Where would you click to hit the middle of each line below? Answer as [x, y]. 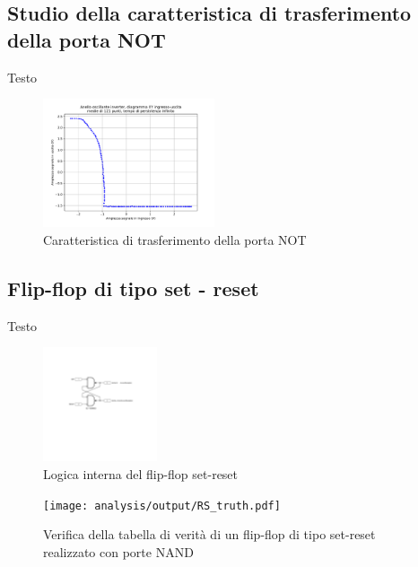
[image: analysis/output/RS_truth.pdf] [162, 506]
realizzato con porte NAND [118, 551]
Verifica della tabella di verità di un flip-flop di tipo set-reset [209, 534]
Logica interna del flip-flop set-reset [141, 474]
